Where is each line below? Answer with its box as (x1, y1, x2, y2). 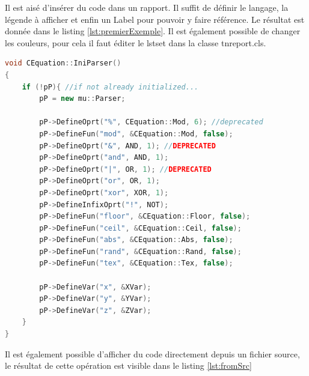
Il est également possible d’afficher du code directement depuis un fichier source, (5, 347, 300, 360)
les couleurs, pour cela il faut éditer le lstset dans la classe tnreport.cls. (5, 36, 266, 49)
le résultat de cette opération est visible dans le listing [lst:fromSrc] (5, 359, 252, 372)
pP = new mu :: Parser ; (39, 94, 126, 103)
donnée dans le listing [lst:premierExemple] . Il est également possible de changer (5, 25, 301, 37)
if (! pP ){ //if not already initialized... (22, 82, 199, 91)
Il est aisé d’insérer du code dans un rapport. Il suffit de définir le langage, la (5, 1, 289, 13)
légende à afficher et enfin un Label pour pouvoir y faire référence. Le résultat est (5, 13, 305, 25)
